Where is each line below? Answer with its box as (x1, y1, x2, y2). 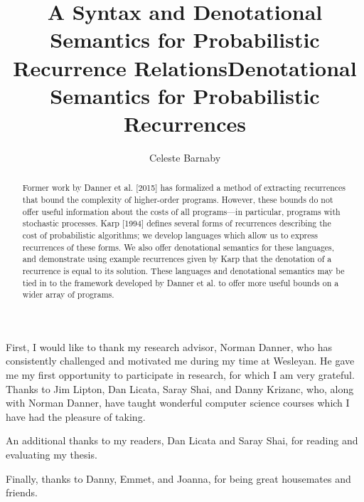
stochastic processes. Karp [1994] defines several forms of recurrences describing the (22, 217, 331, 229)
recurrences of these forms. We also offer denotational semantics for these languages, (22, 241, 335, 253)
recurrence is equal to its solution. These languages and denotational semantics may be (22, 264, 345, 276)
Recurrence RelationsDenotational (13, 53, 357, 82)
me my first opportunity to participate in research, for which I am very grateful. (6, 367, 355, 382)
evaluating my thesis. (6, 446, 97, 461)
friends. (6, 485, 38, 500)
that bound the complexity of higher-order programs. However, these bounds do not (22, 193, 333, 205)
